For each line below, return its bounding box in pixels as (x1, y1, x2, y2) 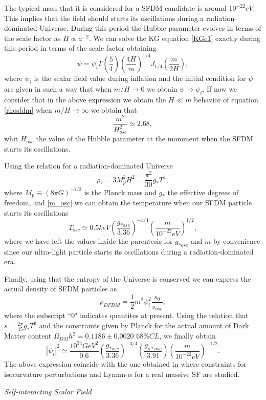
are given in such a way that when (4, 83, 112, 94)
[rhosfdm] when (4, 104, 52, 115)
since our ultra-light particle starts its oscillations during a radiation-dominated (4, 246, 254, 257)
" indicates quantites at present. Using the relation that (75, 310, 249, 321)
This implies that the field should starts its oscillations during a (4, 12, 204, 23)
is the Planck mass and (84, 186, 157, 197)
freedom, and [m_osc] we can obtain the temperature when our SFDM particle (4, 197, 252, 208)
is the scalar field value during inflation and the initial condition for (34, 73, 246, 83)
